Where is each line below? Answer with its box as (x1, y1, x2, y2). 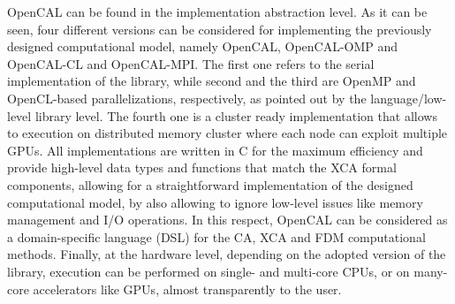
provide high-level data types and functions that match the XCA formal (7, 158, 397, 177)
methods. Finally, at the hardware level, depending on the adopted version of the (7, 245, 446, 263)
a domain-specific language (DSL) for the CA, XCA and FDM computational (7, 227, 426, 246)
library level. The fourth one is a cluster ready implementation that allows (34, 106, 437, 125)
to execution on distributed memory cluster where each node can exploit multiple (7, 124, 448, 142)
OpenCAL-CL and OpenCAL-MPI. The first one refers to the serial (7, 54, 375, 72)
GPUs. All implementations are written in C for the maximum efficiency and (7, 141, 423, 159)
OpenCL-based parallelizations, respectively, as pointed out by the (7, 88, 367, 107)
